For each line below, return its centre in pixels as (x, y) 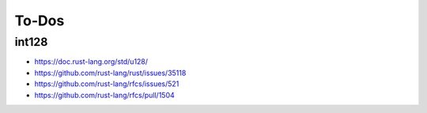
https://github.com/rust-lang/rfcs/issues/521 (107, 84)
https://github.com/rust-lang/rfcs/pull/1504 (105, 95)
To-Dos (40, 21)
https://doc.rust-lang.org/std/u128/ (91, 62)
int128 (31, 42)
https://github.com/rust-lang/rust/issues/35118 (110, 73)
